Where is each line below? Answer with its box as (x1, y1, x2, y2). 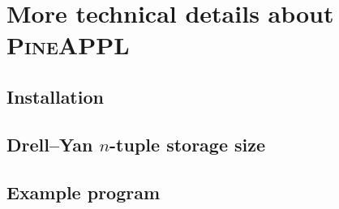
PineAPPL (6, 28, 130, 62)
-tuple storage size (109, 131, 266, 156)
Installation (6, 83, 104, 109)
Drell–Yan (6, 131, 93, 156)
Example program (6, 179, 161, 204)
